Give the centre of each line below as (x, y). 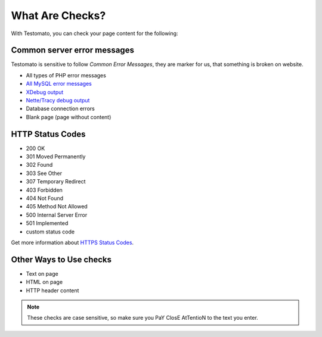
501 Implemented (47, 223)
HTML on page (44, 282)
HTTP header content (52, 290)
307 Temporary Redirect (56, 182)
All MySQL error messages (59, 84)
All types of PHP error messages (66, 75)
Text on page (42, 273)
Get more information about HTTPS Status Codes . (72, 242)
